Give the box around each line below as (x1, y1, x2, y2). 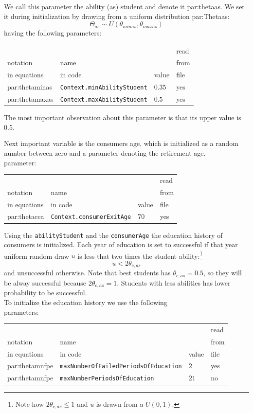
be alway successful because (4, 277, 87, 287)
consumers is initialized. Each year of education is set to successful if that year (4, 239, 238, 250)
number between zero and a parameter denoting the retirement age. (4, 147, 206, 158)
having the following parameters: (4, 28, 102, 38)
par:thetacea (7, 211, 44, 221)
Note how (15, 398, 44, 409)
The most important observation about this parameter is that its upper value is (4, 112, 241, 123)
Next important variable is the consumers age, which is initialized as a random (4, 138, 238, 148)
